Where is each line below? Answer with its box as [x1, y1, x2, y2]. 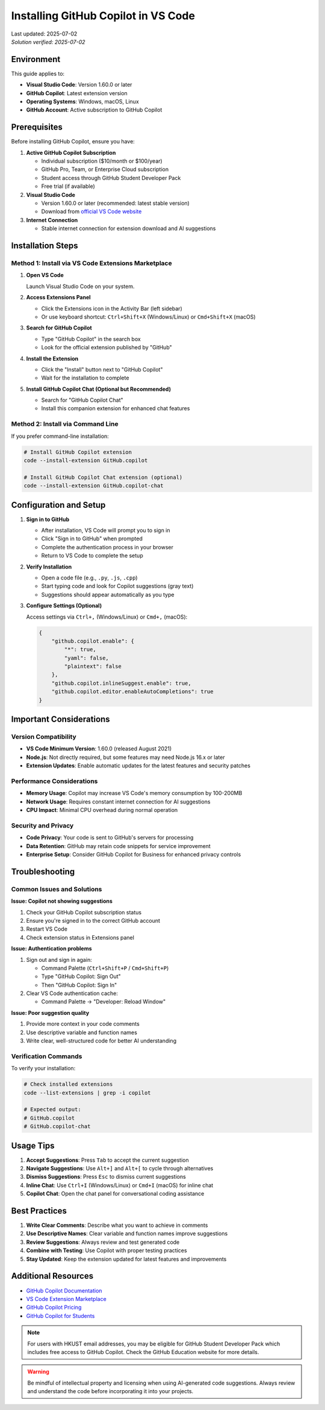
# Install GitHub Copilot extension [23, 449, 132, 455]
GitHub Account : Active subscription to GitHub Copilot [26, 106, 162, 114]
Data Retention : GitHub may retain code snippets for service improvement [26, 842, 211, 849]
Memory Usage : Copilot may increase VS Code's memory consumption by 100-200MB [26, 790, 243, 797]
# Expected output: [23, 1106, 81, 1113]
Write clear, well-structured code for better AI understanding [26, 1037, 177, 1044]
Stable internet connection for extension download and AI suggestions [41, 225, 216, 232]
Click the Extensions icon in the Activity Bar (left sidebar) [41, 305, 183, 312]
